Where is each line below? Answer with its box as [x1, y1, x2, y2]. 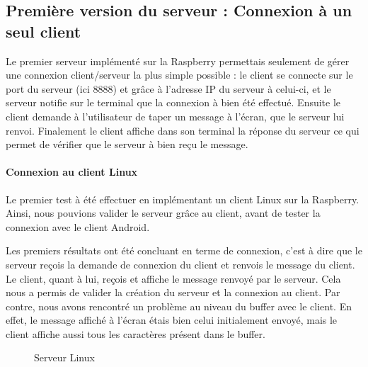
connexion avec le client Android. [6, 219, 150, 234]
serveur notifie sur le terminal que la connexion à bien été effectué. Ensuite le [6, 95, 341, 110]
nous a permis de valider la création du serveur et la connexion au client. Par [6, 285, 340, 300]
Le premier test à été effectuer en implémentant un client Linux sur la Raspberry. [6, 191, 360, 206]
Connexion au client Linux [6, 164, 138, 179]
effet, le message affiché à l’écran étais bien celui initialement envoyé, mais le [6, 312, 338, 327]
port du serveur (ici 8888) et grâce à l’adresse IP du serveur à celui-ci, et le [6, 81, 331, 96]
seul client [6, 20, 81, 42]
